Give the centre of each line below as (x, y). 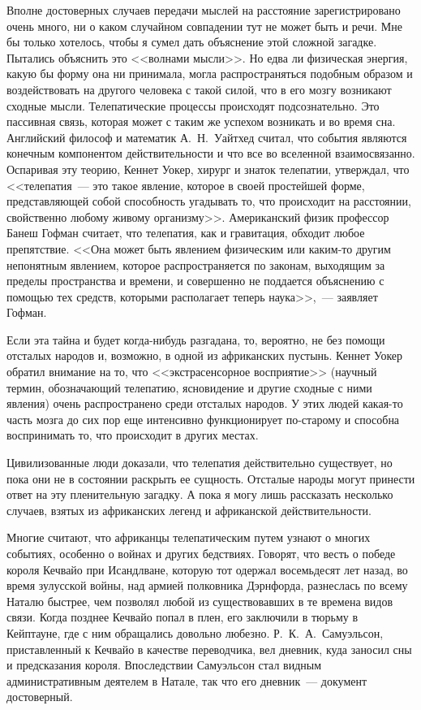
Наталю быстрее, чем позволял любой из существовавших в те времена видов (200, 601)
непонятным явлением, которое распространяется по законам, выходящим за (196, 264)
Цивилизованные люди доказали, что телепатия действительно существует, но (200, 463)
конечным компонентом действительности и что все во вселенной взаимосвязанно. (211, 153)
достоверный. (40, 697)
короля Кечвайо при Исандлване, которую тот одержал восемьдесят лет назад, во (207, 569)
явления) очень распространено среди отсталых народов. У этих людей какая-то (205, 403)
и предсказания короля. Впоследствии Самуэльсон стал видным (164, 665)
